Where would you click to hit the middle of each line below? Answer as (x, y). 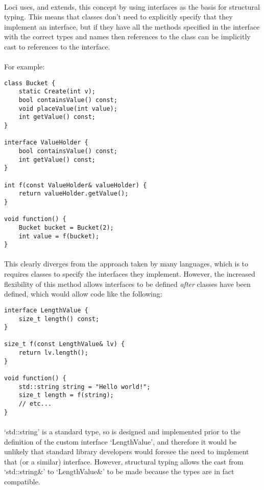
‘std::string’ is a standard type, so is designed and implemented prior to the (122, 431)
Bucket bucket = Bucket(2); (66, 227)
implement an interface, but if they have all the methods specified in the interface (132, 26)
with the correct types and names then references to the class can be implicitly (127, 36)
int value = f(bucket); (59, 236)
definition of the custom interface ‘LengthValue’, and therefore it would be (121, 441)
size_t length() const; (59, 319)
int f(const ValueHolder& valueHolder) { (76, 185)
